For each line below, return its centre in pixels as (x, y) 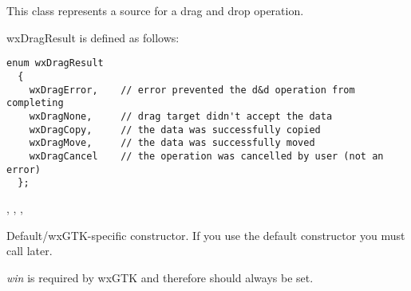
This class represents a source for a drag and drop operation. (155, 11)
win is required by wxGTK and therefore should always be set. (160, 277)
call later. (30, 251)
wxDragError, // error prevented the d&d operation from (192, 90)
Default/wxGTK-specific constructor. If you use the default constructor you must (206, 235)
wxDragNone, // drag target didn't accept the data (181, 116)
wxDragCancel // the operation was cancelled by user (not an (206, 156)
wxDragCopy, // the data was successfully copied (175, 130)
